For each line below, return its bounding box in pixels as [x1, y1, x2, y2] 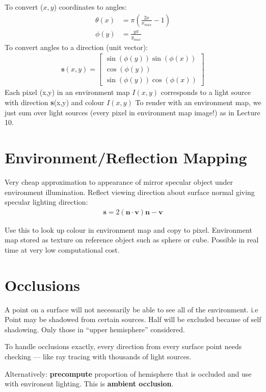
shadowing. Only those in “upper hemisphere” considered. [5, 324, 185, 334]
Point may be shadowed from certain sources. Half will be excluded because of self [5, 314, 261, 325]
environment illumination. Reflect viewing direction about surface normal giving [5, 186, 255, 197]
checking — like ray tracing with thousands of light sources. [5, 351, 192, 362]
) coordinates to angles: [54, 2, 127, 12]
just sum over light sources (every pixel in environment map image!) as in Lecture [5, 107, 260, 117]
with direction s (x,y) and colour [5, 97, 104, 108]
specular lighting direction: [5, 197, 88, 207]
